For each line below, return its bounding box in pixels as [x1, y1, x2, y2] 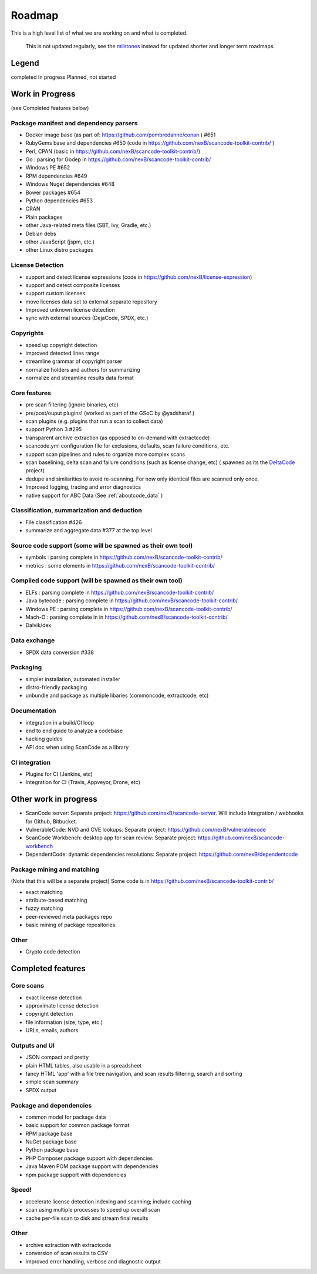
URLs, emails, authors [25, 1027, 79, 1034]
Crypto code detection [25, 948, 80, 955]
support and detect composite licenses [25, 281, 120, 288]
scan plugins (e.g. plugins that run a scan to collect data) [25, 418, 163, 425]
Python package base [25, 1146, 79, 1153]
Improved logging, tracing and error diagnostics [25, 483, 141, 491]
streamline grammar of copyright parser [25, 358, 123, 365]
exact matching [25, 888, 63, 895]
